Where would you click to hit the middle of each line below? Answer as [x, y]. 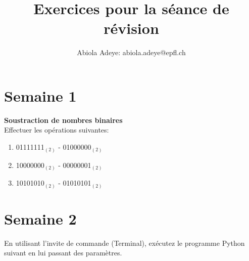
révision [131, 28]
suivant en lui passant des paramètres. [63, 253]
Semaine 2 [40, 218]
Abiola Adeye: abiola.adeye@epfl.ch [131, 52]
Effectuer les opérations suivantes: [57, 130]
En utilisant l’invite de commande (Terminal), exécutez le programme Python [124, 243]
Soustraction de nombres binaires [63, 120]
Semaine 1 [40, 95]
